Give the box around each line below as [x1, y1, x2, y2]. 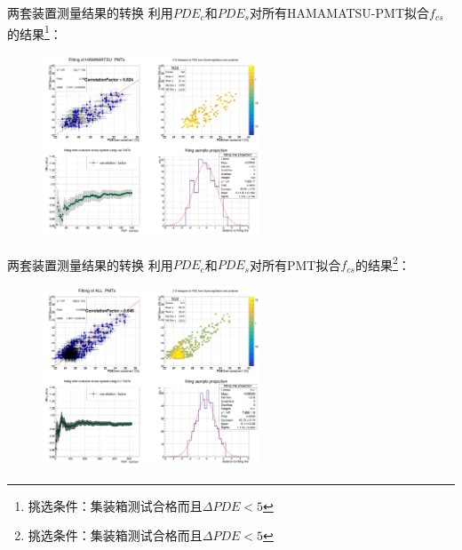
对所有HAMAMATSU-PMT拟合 [249, 4, 430, 21]
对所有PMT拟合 [249, 255, 341, 274]
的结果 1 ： [7, 21, 62, 43]
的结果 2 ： [354, 252, 410, 274]
